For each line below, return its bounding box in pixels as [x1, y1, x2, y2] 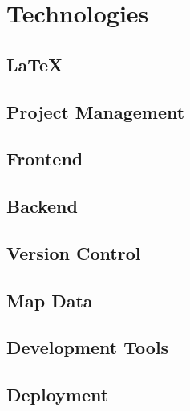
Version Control [6, 240, 141, 265]
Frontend [6, 146, 83, 171]
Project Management [6, 99, 185, 124]
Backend [6, 193, 78, 218]
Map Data [6, 287, 93, 312]
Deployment [6, 382, 109, 407]
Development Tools [6, 335, 169, 360]
